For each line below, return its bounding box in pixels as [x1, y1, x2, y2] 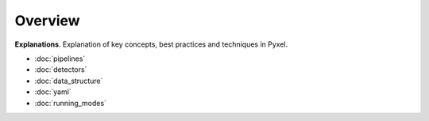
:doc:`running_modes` [34, 98, 107, 108]
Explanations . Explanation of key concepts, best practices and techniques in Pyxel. [14, 40, 288, 49]
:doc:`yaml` [34, 87, 71, 96]
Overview [14, 12, 80, 29]
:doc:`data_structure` [34, 76, 103, 85]
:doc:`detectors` [34, 65, 87, 74]
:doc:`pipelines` [34, 54, 86, 63]
